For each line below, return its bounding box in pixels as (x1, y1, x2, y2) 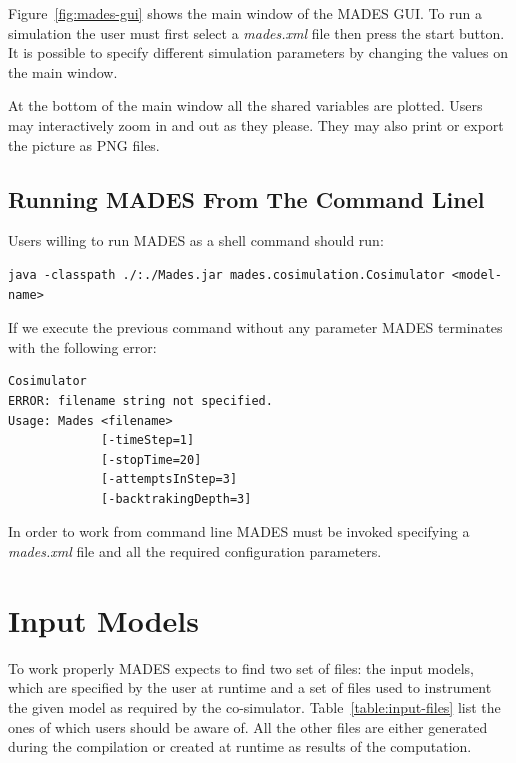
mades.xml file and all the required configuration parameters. (8, 541, 382, 562)
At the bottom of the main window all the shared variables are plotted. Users (8, 95, 483, 116)
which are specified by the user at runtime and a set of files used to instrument (8, 677, 492, 698)
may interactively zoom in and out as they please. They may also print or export (8, 114, 504, 135)
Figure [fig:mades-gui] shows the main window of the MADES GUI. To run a (8, 3, 482, 23)
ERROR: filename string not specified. (8, 393, 273, 408)
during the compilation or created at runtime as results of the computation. (8, 736, 472, 757)
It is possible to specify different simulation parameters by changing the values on (8, 42, 508, 63)
